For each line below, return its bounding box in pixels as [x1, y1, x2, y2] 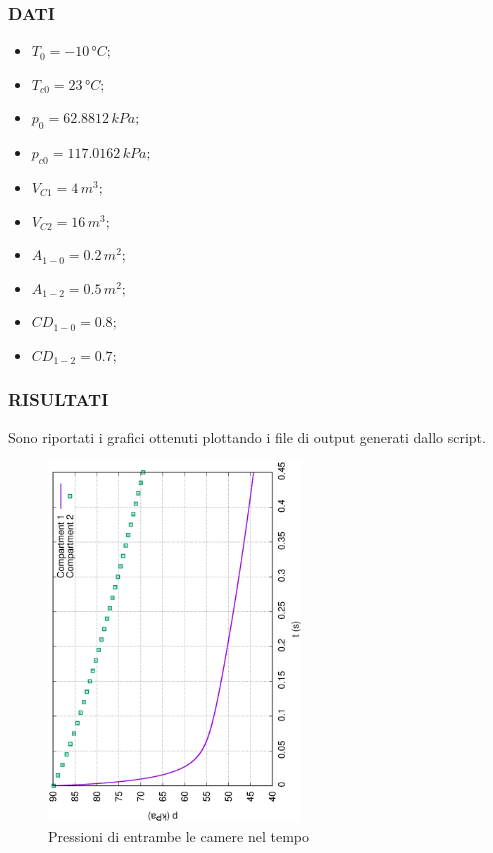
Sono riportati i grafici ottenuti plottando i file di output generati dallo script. [8, 426, 486, 447]
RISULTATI [8, 387, 109, 412]
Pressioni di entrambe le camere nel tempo [48, 825, 309, 846]
